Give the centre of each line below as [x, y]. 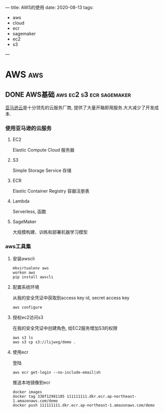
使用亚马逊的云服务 [28, 128]
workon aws [24, 272]
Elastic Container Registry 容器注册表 [51, 191]
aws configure [27, 307]
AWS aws [24, 75]
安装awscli [24, 258]
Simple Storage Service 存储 [42, 170]
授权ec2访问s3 [28, 317]
